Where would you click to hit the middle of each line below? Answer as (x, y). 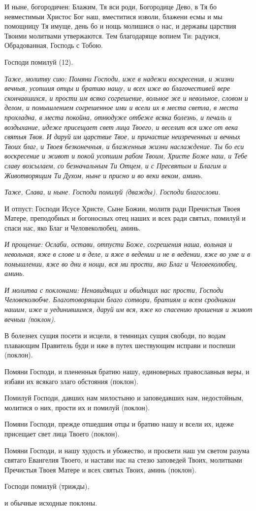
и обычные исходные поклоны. (51, 502)
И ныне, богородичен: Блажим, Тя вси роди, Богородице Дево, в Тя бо (111, 6)
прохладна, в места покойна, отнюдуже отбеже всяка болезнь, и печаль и (118, 117)
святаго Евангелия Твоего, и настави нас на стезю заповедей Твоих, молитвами (123, 460)
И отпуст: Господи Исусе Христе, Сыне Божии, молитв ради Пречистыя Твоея (122, 208)
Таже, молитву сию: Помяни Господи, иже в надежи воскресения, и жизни (119, 78)
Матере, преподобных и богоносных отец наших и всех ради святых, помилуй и (125, 218)
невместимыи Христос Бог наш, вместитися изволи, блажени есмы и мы (113, 16)
